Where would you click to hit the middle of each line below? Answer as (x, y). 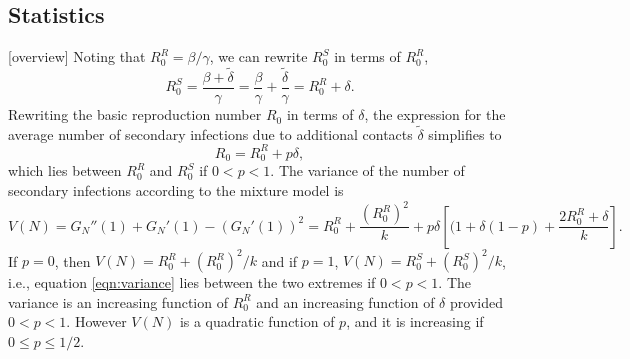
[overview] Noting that (77, 56)
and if (279, 260)
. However (96, 321)
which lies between (65, 170)
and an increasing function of (345, 301)
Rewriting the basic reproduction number (135, 114)
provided (476, 301)
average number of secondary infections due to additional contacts (210, 133)
